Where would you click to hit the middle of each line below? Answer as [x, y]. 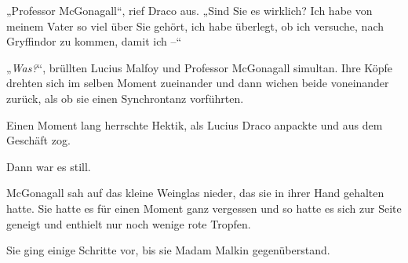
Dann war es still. [49, 166]
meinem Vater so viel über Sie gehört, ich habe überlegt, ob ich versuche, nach [195, 26]
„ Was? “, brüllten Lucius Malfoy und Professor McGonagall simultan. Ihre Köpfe [200, 67]
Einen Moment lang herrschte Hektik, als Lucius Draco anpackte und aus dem [195, 124]
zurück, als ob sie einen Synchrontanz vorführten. [125, 98]
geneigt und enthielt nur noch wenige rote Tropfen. [129, 223]
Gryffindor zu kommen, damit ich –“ [94, 41]
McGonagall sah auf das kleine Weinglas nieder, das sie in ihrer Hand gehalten [195, 193]
